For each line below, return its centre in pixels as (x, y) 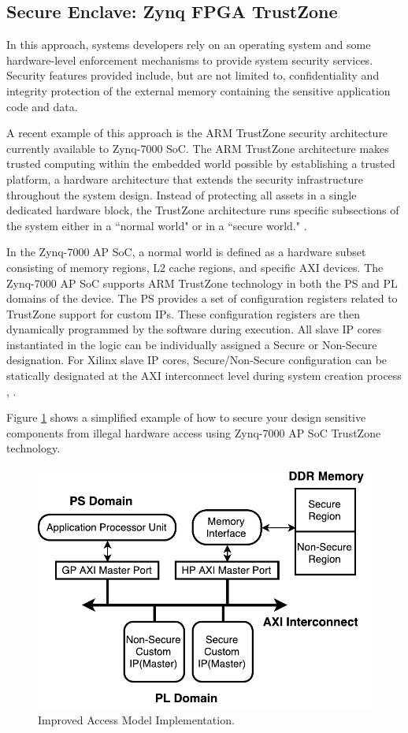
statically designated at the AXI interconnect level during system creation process (204, 376)
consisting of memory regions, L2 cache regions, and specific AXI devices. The (195, 267)
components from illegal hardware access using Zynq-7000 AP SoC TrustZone (194, 432)
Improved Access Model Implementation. (136, 720)
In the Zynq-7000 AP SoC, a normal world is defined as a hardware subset (186, 252)
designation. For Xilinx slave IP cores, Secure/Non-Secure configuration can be (197, 360)
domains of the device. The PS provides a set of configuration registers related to (202, 298)
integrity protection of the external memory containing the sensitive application (198, 90)
